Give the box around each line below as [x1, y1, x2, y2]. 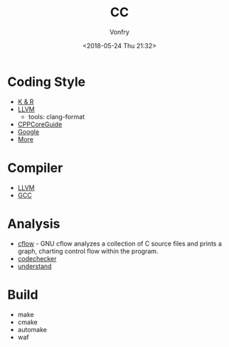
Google [17, 127, 40, 136]
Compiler [7, 160, 63, 176]
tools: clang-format [28, 112, 85, 121]
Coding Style [7, 74, 86, 89]
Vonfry [109, 28, 130, 36]
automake [17, 325, 48, 334]
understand [17, 262, 52, 270]
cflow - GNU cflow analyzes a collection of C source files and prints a [17, 239, 223, 248]
